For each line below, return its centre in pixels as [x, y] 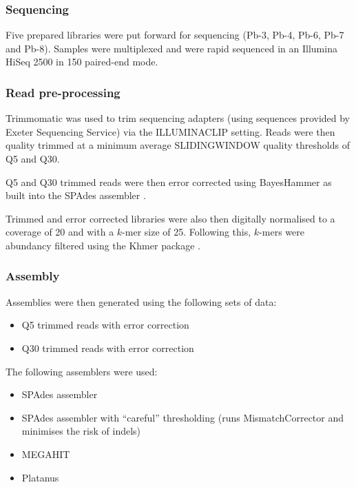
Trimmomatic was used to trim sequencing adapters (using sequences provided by [178, 118]
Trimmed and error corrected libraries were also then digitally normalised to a [170, 218]
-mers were [282, 232]
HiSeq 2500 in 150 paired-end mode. [82, 62]
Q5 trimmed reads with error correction [105, 325]
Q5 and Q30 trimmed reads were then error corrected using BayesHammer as [169, 182]
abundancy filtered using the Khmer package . [103, 245]
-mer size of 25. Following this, [187, 232]
